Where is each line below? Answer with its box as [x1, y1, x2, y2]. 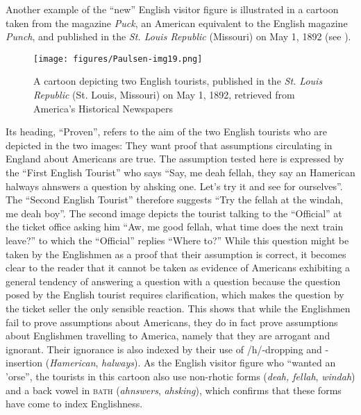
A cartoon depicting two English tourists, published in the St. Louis [33, 74, 323, 88]
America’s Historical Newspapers [33, 101, 174, 115]
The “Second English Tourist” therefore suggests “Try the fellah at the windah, [6, 192, 344, 207]
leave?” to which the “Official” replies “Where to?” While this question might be [6, 232, 349, 247]
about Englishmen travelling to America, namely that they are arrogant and [6, 328, 330, 343]
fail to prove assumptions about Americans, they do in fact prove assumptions [6, 314, 338, 329]
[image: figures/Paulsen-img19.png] [33, 53, 203, 64]
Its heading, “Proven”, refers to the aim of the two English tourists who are [6, 124, 327, 139]
